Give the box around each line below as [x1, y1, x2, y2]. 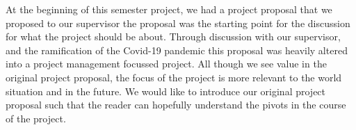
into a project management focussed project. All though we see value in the [6, 56, 327, 71]
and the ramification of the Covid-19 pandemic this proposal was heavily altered [6, 42, 348, 57]
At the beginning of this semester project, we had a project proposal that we [6, 2, 332, 16]
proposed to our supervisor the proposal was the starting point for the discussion [6, 15, 350, 30]
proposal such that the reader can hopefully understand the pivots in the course [6, 97, 346, 112]
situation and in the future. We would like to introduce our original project [6, 83, 326, 98]
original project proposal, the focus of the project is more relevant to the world [6, 70, 342, 84]
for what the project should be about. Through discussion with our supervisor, [6, 29, 341, 44]
